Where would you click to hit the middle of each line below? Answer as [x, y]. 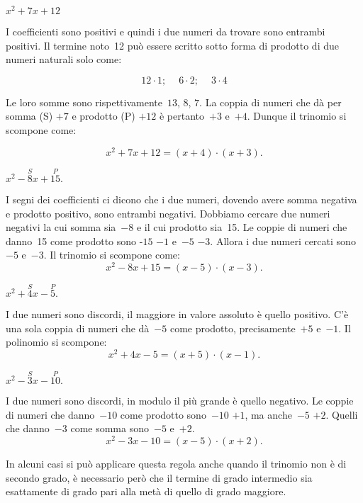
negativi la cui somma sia [61, 227]
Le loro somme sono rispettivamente [84, 102]
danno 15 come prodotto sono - [74, 241]
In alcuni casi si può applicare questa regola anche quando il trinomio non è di [176, 464]
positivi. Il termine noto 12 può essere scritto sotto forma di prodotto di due [172, 45]
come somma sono [110, 428]
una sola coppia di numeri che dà [78, 328]
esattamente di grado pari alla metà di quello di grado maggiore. [146, 491]
